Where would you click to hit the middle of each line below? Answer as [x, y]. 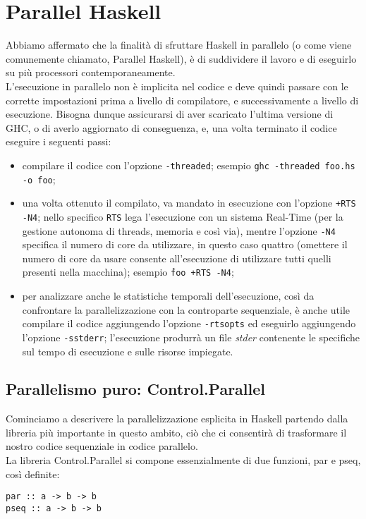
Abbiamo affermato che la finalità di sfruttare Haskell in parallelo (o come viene [179, 45]
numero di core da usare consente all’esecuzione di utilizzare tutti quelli [177, 258]
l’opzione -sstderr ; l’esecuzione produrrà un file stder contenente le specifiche [191, 337]
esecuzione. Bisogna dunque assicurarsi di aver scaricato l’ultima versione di [170, 114]
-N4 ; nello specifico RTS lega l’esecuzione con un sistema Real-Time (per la [183, 216]
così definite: [33, 474]
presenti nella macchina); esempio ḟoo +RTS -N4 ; [128, 272]
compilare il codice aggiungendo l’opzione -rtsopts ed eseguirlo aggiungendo [189, 323]
